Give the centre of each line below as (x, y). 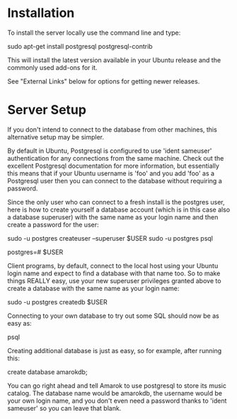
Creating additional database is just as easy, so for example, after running (115, 350)
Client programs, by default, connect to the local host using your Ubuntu (113, 265)
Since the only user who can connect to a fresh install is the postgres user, (116, 202)
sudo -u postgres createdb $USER (57, 302)
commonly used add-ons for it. (52, 67)
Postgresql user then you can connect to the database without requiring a (115, 180)
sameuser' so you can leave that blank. (64, 408)
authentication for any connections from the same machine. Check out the (116, 158)
